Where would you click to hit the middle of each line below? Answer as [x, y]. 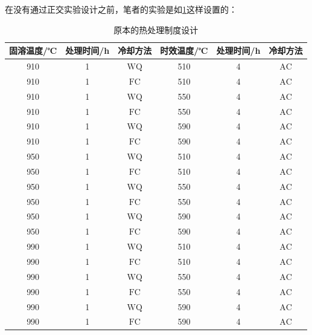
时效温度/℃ [184, 50]
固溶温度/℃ [33, 50]
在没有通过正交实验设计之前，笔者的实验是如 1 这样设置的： [121, 9]
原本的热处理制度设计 [156, 29]
